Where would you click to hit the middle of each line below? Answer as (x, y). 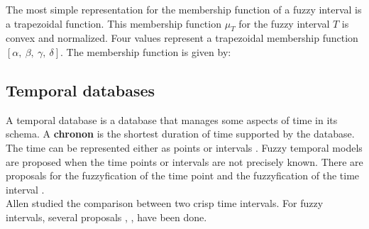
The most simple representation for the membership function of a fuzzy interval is (184, 9)
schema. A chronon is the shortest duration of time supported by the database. (180, 134)
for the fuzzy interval (284, 23)
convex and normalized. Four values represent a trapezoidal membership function (182, 38)
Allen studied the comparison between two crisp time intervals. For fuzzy (165, 203)
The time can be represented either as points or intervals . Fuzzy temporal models (184, 147)
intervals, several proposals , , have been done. (106, 217)
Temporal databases (81, 90)
